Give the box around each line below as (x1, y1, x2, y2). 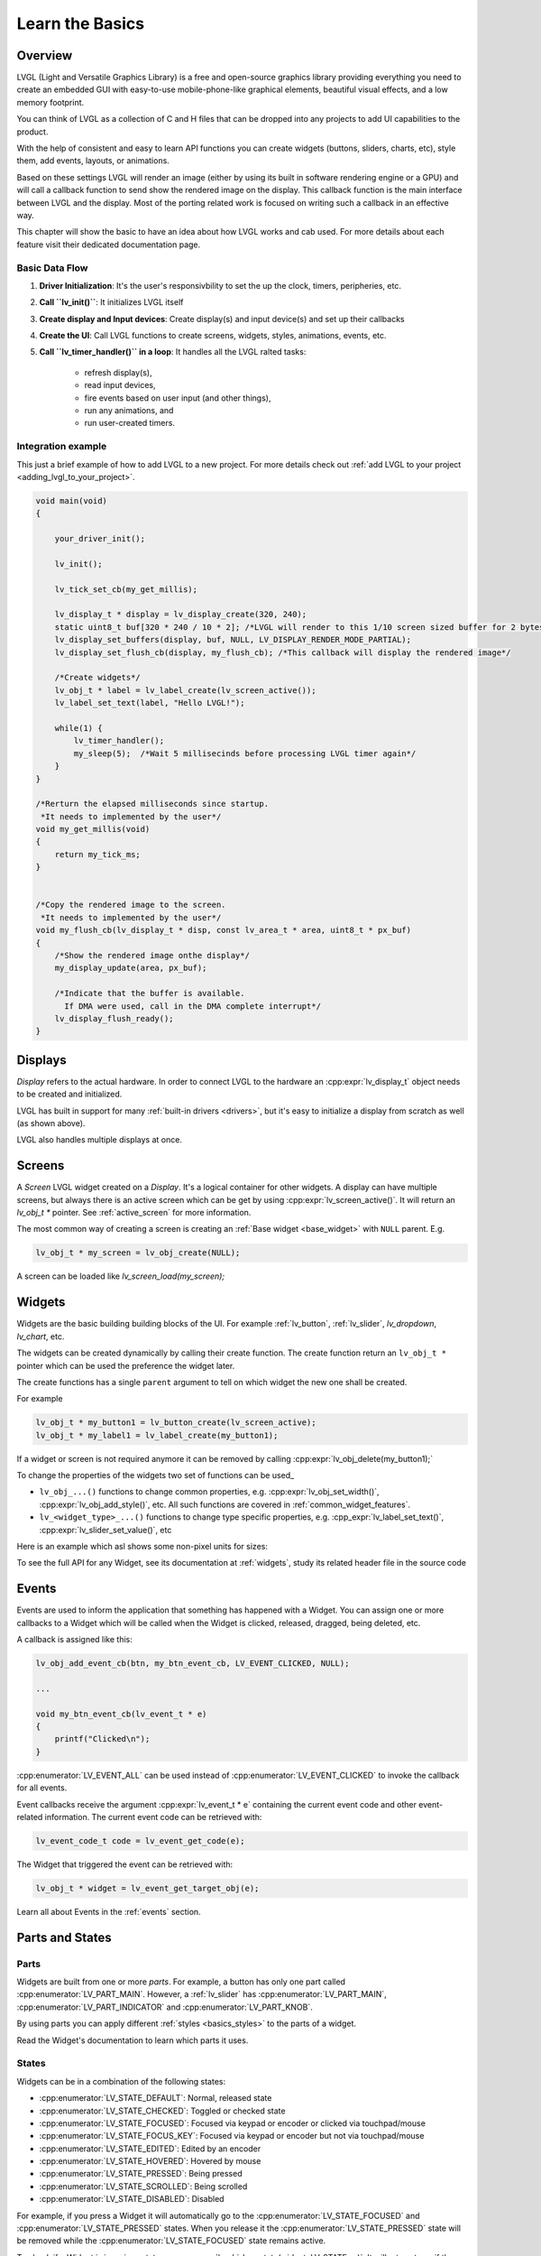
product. (16, 126, 49, 137)
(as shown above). (16, 1118, 86, 1128)
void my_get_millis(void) (35, 824, 151, 835)
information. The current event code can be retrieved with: (44, 1811, 262, 1822)
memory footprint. (16, 97, 85, 107)
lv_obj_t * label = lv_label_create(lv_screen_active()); (54, 685, 316, 695)
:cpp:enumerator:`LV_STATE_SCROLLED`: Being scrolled (39, 2180, 248, 2192)
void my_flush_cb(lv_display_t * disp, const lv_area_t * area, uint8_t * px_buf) (35, 925, 412, 936)
